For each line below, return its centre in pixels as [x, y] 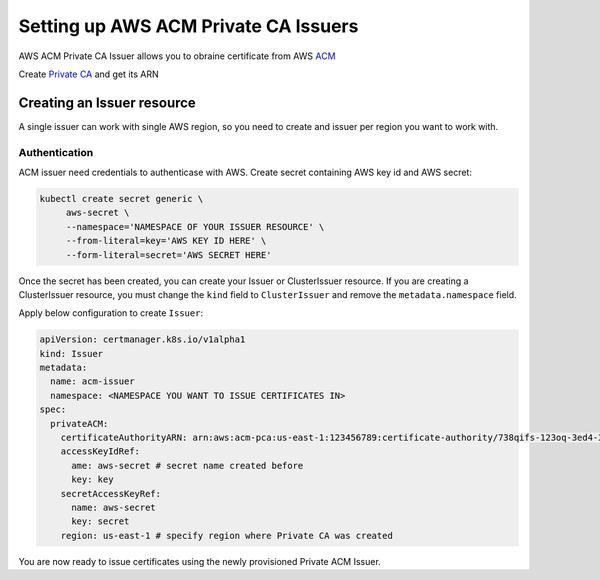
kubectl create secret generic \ [121, 198]
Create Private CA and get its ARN [88, 74]
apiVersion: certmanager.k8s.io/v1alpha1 [142, 339]
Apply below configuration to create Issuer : [111, 313]
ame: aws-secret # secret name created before [187, 465]
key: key [92, 479]
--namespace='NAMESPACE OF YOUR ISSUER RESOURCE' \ [195, 226]
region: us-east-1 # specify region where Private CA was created [227, 535]
